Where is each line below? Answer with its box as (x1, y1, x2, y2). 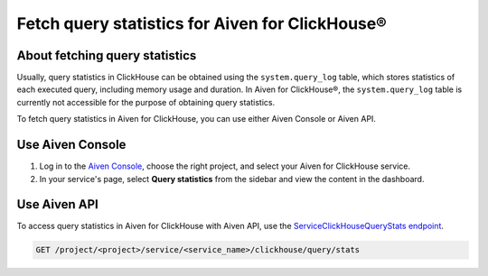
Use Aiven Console (16, 137, 127, 152)
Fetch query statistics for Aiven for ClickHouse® (16, 14, 388, 33)
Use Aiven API (16, 197, 99, 212)
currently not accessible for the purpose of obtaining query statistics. (16, 97, 276, 107)
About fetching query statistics (16, 48, 197, 63)
